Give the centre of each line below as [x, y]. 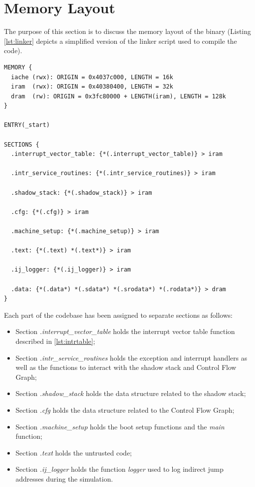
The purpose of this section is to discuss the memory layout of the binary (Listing [127, 31]
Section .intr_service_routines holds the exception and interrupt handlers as [131, 357]
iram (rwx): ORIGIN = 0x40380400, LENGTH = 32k [92, 87]
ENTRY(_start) [27, 125]
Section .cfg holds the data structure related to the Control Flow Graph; [125, 410]
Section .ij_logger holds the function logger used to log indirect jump [120, 469]
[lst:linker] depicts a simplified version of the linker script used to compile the [121, 41]
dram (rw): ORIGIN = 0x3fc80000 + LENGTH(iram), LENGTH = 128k [119, 96]
